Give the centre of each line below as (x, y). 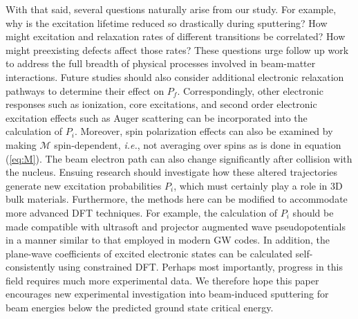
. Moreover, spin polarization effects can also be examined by (204, 131)
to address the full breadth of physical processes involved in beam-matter (161, 63)
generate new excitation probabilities (84, 185)
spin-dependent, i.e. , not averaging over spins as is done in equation (198, 144)
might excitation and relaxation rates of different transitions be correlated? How (176, 36)
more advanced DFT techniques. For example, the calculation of (142, 212)
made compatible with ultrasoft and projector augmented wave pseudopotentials (176, 226)
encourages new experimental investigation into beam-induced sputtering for (167, 294)
